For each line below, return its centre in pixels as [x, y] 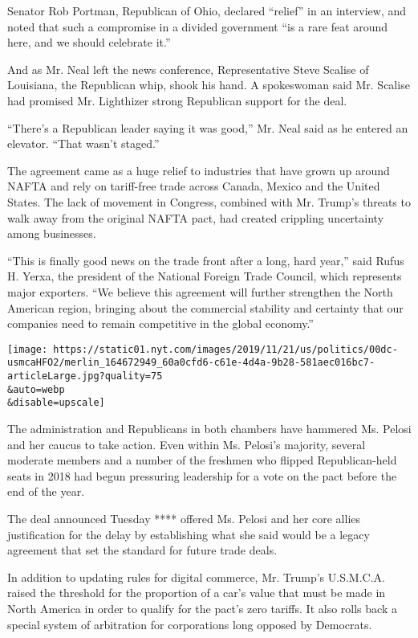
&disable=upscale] [56, 403]
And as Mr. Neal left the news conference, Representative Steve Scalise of [188, 69]
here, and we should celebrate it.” [89, 42]
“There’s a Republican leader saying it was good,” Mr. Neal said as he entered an [208, 127]
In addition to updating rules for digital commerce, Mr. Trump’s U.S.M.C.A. [196, 577]
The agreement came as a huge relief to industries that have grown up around [199, 170]
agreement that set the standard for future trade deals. [142, 550]
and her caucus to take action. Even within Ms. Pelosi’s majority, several [187, 444]
